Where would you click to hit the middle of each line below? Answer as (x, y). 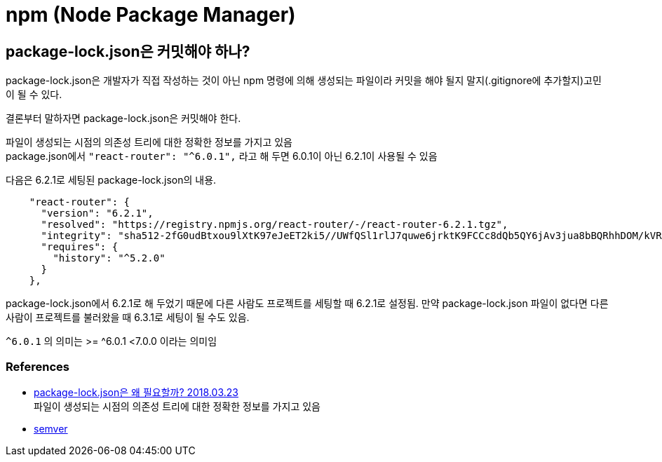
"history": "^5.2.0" (109, 258)
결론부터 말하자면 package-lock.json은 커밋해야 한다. (123, 118)
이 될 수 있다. (34, 95)
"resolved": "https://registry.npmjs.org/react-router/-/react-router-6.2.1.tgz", (275, 225)
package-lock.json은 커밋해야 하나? (128, 51)
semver (51, 428)
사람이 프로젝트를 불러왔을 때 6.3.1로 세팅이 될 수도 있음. (128, 318)
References (38, 366)
